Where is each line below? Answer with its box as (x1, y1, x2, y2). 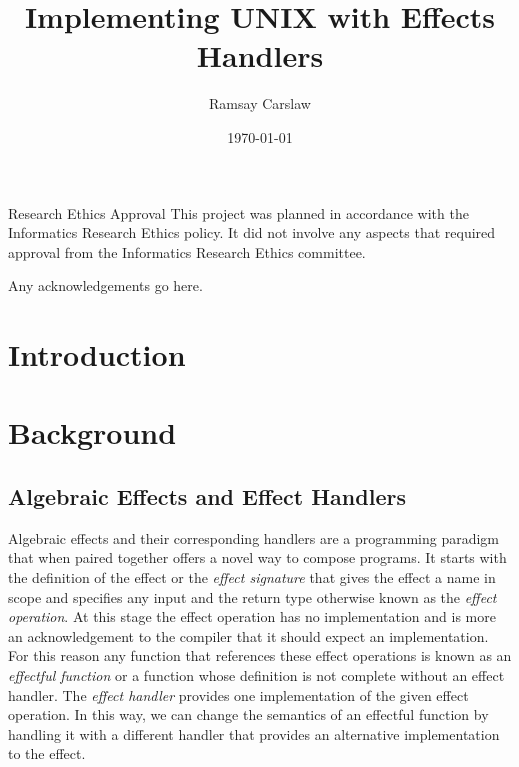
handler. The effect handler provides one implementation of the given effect (8, 684, 469, 705)
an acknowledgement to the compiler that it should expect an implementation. (8, 625, 489, 646)
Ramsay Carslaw (209, 93, 311, 114)
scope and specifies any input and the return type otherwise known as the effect (8, 586, 497, 607)
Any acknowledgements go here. (8, 275, 203, 296)
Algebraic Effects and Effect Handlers (8, 481, 406, 512)
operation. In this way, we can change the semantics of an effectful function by (8, 704, 489, 725)
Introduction (8, 334, 186, 375)
